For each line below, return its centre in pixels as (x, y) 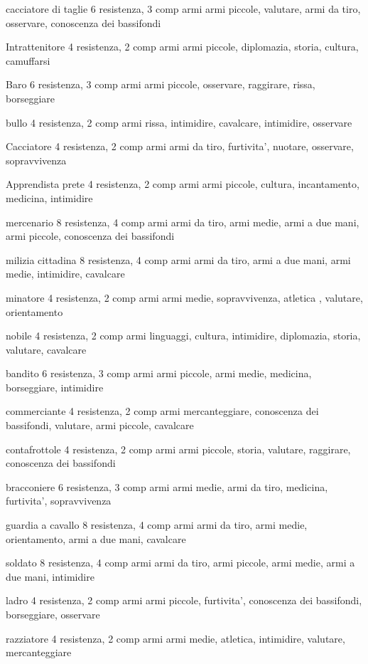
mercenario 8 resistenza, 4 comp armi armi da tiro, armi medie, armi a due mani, (183, 222)
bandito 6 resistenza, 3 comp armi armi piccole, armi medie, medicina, (159, 373)
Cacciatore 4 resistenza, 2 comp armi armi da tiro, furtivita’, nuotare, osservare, (180, 146)
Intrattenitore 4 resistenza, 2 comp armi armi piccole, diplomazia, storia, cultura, (182, 47)
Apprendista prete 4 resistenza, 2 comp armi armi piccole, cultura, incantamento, (183, 184)
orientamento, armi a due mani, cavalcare (96, 538)
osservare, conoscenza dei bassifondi (83, 22)
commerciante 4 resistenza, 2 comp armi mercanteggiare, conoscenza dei (162, 411)
